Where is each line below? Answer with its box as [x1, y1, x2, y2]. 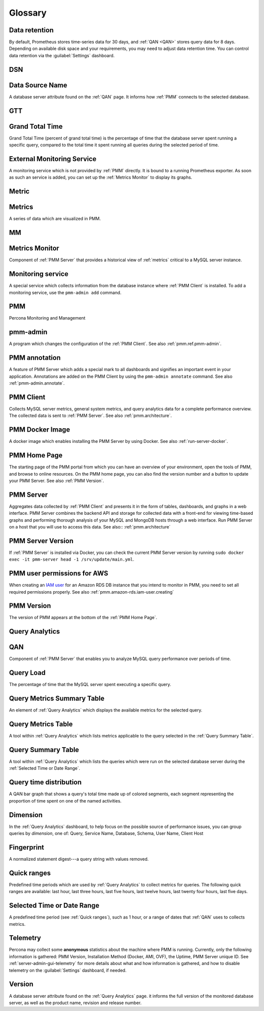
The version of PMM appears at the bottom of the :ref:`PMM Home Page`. [9, 615, 157, 620]
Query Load [9, 668, 46, 677]
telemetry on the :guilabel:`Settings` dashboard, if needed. [9, 967, 127, 973]
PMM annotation [9, 354, 61, 362]
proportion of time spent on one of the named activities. [9, 798, 122, 804]
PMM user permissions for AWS [9, 569, 109, 577]
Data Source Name [9, 81, 67, 89]
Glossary [9, 7, 47, 18]
